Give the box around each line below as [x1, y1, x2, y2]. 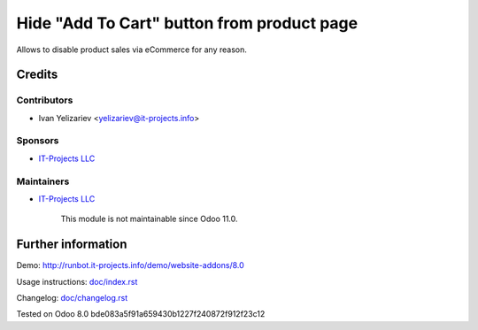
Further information [16, 237, 127, 252]
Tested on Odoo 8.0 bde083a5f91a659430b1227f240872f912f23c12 [16, 309, 266, 319]
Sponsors [16, 134, 59, 147]
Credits [16, 67, 58, 82]
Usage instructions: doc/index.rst [16, 276, 138, 287]
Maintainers [16, 175, 70, 188]
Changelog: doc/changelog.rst [16, 293, 128, 303]
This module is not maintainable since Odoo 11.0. [60, 213, 238, 225]
